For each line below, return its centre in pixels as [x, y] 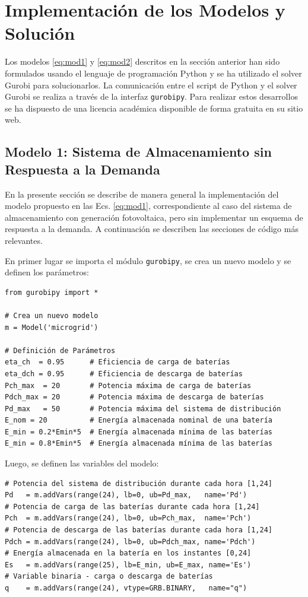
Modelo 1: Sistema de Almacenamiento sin [138, 152]
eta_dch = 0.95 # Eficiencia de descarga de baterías [124, 374]
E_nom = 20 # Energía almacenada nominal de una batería [139, 420]
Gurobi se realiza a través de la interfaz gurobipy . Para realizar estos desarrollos [151, 96]
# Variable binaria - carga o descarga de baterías [109, 577]
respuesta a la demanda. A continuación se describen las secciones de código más [152, 229]
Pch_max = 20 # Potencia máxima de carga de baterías [128, 385]
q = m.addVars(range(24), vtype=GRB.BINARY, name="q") [126, 588]
